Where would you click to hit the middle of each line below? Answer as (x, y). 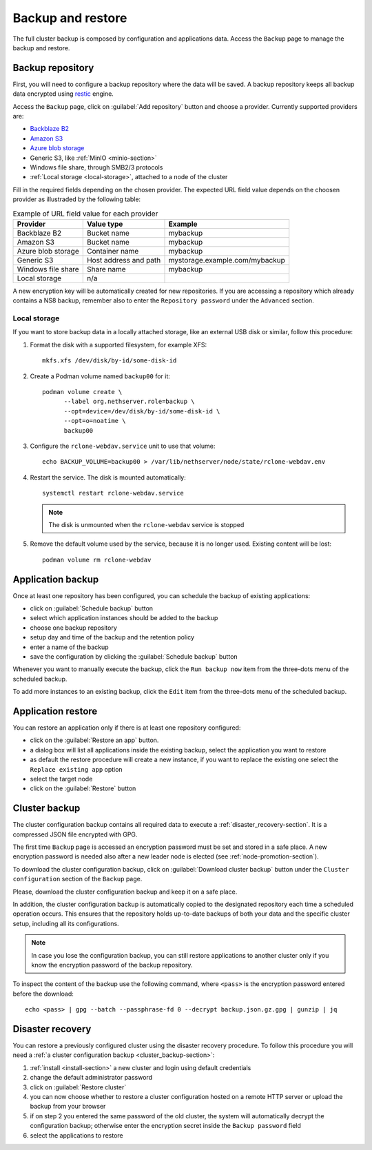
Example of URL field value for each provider (85, 214)
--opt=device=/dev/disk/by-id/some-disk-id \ (142, 411)
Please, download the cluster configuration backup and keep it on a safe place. (125, 892)
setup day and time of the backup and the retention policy (112, 637)
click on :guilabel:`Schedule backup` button (92, 608)
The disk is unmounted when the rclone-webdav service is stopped (146, 524)
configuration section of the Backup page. (77, 879)
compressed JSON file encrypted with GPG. (75, 834)
